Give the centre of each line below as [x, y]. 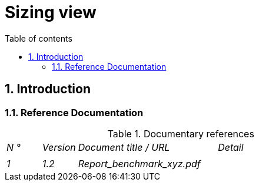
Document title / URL [124, 147]
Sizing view [51, 12]
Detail [231, 147]
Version [59, 147]
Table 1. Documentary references [181, 133]
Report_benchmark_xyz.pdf [139, 163]
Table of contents [39, 38]
